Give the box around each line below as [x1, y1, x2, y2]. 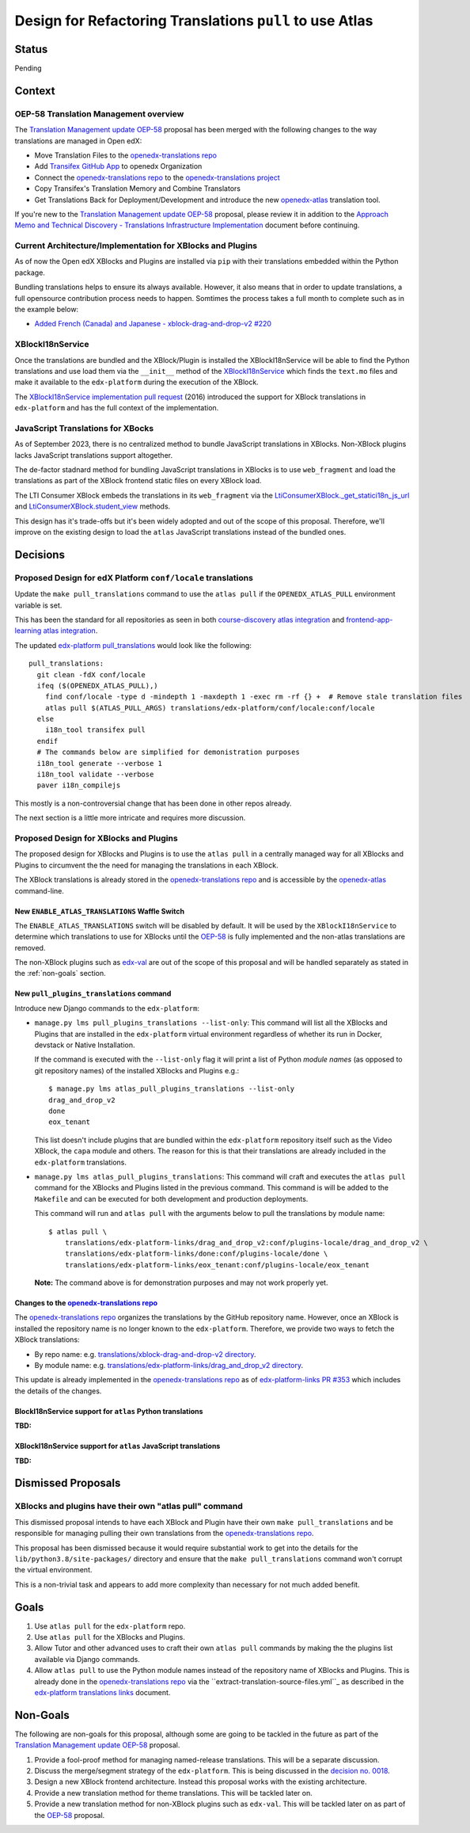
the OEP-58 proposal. [34, 1810, 105, 1820]
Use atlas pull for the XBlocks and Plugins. [34, 1632, 185, 1641]
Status [14, 42, 48, 55]
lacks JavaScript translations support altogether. [14, 450, 173, 459]
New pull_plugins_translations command [14, 989, 172, 998]
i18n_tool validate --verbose [36, 770, 154, 779]
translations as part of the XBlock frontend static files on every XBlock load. [14, 476, 262, 486]
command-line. [14, 886, 65, 895]
